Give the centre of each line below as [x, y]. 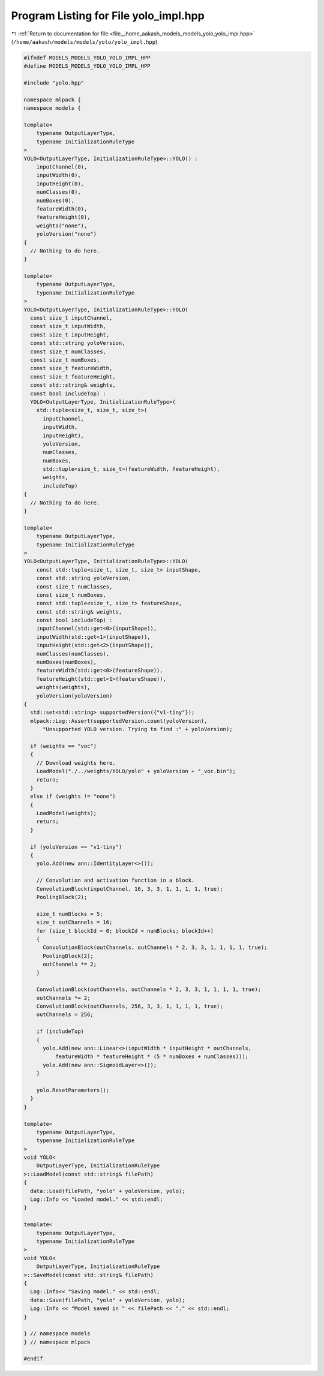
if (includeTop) [60, 1031]
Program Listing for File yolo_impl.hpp [108, 16]
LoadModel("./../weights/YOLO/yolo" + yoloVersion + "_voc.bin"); [136, 771]
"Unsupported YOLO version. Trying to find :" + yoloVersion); [138, 729]
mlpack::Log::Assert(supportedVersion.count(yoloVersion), [119, 721]
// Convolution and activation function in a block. [115, 881]
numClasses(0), [58, 192]
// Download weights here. [76, 763]
